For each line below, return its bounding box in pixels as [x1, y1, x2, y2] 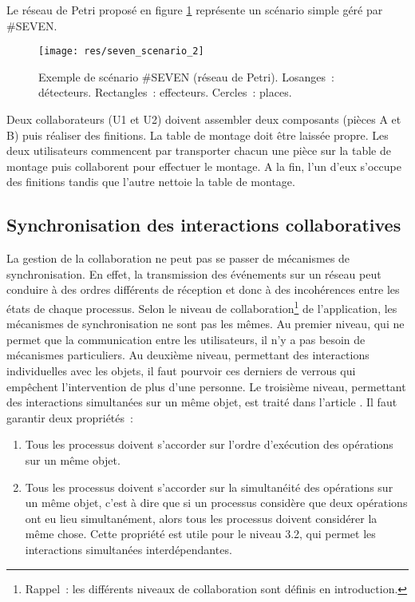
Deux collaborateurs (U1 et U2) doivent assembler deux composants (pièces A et [6, 111, 401, 128]
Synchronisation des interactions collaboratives [6, 212, 401, 237]
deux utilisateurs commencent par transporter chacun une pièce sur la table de [6, 142, 391, 159]
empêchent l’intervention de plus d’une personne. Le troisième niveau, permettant [6, 378, 406, 394]
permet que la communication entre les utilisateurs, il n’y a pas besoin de [6, 331, 366, 347]
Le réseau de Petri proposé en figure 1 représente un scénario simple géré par [6, 2, 383, 18]
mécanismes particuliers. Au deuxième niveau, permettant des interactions [6, 347, 370, 363]
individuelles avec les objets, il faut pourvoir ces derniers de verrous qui [6, 362, 356, 379]
